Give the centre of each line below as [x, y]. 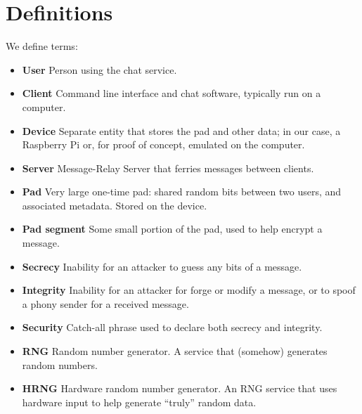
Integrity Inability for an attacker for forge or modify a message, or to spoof [189, 290]
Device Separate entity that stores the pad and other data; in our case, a [181, 130]
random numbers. [60, 364]
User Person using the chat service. [99, 69]
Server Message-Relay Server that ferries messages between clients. [168, 168]
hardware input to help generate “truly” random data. [139, 402]
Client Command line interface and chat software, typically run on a [172, 93]
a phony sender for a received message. [105, 303]
